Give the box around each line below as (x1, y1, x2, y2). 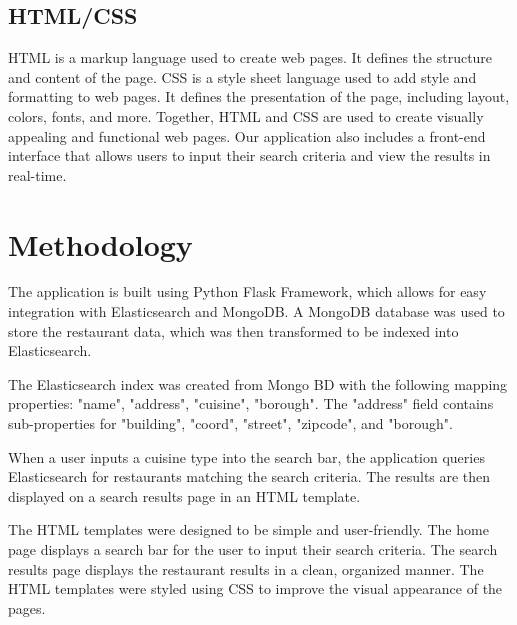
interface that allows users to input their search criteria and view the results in (8, 145, 491, 166)
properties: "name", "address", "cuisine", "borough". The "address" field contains (8, 393, 494, 414)
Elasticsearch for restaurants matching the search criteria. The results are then (8, 466, 491, 487)
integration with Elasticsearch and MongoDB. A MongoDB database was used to (8, 301, 505, 322)
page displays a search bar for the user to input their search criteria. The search (8, 539, 498, 560)
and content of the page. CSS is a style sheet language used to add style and (8, 66, 477, 87)
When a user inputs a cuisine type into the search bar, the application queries (8, 446, 485, 467)
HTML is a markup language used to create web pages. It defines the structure (8, 47, 493, 68)
